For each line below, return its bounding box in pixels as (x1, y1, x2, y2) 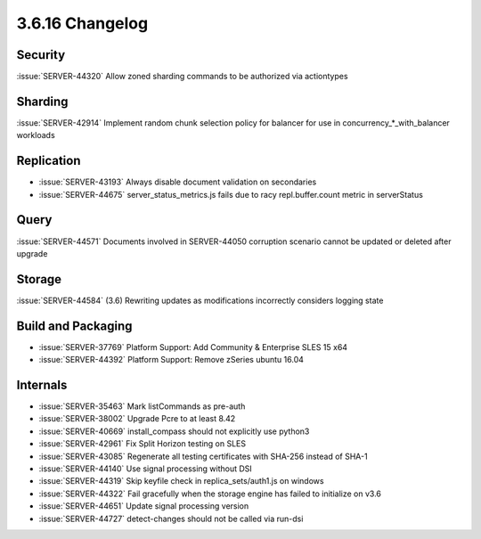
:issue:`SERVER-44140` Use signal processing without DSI (38, 463, 253, 474)
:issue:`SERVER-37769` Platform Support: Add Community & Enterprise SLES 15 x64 (38, 341, 347, 352)
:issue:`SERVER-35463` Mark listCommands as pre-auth (38, 401, 246, 412)
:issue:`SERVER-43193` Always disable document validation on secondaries (38, 176, 317, 187)
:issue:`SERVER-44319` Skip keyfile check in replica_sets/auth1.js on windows (38, 476, 324, 486)
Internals (16, 377, 68, 392)
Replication (16, 153, 81, 168)
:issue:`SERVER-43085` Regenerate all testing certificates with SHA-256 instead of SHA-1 (38, 451, 369, 461)
